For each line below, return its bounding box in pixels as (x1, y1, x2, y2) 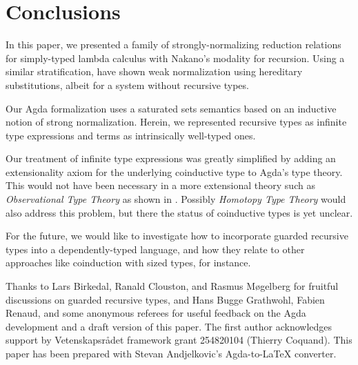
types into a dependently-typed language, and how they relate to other (6, 241, 305, 256)
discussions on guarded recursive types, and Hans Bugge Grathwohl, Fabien (6, 292, 325, 306)
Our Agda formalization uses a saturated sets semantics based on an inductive (6, 101, 337, 115)
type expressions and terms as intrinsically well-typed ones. (6, 128, 256, 142)
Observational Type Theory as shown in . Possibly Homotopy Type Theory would (6, 192, 346, 206)
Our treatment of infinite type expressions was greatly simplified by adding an (6, 151, 336, 166)
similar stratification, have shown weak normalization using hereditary (6, 64, 303, 79)
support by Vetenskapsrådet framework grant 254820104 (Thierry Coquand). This (6, 333, 352, 347)
